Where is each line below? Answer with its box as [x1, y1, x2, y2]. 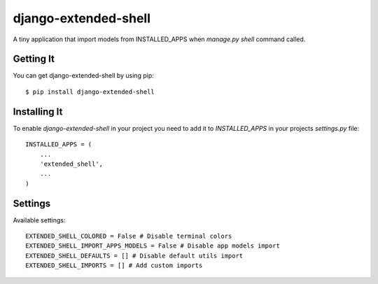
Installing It [13, 106, 63, 118]
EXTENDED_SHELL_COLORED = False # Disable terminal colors [25, 232, 232, 240]
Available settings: [13, 215, 66, 224]
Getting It [13, 53, 55, 65]
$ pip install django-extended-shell [25, 87, 155, 96]
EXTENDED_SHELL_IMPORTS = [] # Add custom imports [25, 262, 203, 269]
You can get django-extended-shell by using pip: [13, 71, 154, 80]
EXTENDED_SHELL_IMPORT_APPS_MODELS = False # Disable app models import [25, 242, 280, 250]
